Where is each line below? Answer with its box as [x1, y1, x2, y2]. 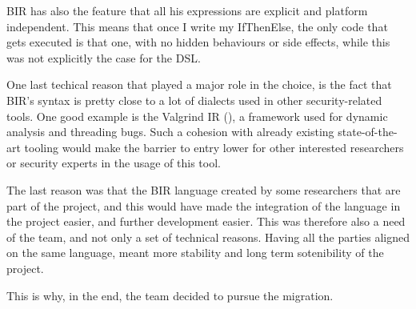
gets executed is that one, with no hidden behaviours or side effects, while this [6, 34, 390, 50]
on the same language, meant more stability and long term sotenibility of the [6, 244, 384, 261]
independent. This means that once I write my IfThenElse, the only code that [6, 18, 388, 34]
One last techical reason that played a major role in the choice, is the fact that [6, 76, 392, 93]
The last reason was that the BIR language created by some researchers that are [6, 181, 401, 198]
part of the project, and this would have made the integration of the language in [6, 197, 401, 214]
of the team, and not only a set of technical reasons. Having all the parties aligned [6, 228, 410, 245]
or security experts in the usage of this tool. [6, 154, 221, 171]
